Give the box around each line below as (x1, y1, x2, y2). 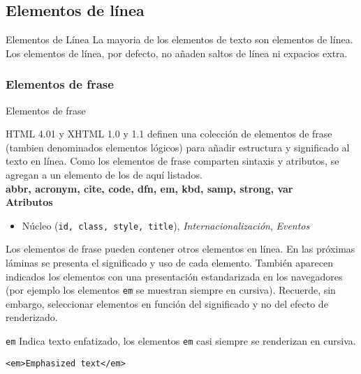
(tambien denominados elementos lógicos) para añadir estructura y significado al (6, 140, 350, 154)
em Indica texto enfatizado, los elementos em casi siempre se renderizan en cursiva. (6, 334, 356, 348)
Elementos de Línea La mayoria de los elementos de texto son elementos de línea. (6, 32, 353, 47)
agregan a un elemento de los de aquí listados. (6, 167, 202, 181)
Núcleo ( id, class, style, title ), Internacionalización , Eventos (22, 218, 310, 232)
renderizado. (6, 310, 58, 324)
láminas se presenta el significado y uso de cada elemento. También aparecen (6, 255, 334, 270)
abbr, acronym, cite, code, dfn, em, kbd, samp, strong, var (6, 181, 293, 195)
